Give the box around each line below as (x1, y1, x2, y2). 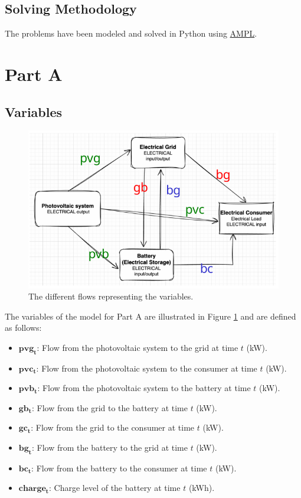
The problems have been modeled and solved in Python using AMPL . (5, 27, 257, 40)
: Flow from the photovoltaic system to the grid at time (37, 341, 238, 353)
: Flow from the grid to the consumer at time (31, 421, 195, 434)
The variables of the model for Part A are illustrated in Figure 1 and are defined (5, 310, 296, 322)
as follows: (5, 321, 42, 334)
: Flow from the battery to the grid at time (31, 441, 188, 454)
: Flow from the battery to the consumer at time (31, 461, 207, 474)
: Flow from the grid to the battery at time (31, 401, 188, 414)
